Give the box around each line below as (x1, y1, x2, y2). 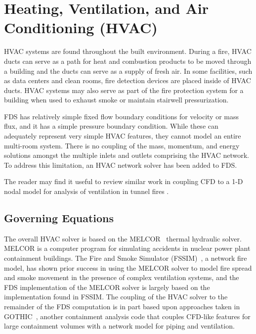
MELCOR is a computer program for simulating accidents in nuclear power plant (4, 243, 251, 253)
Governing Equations (4, 210, 114, 226)
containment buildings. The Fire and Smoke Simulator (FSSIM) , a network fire (4, 253, 247, 263)
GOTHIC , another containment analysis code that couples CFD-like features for (4, 311, 251, 321)
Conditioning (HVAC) (4, 17, 158, 38)
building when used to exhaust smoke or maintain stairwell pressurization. (4, 95, 229, 105)
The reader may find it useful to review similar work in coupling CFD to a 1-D (4, 176, 243, 187)
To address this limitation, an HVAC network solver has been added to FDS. (4, 159, 237, 170)
